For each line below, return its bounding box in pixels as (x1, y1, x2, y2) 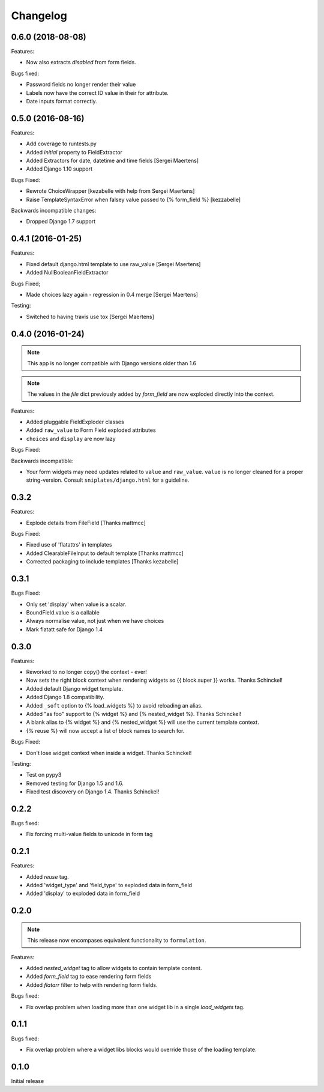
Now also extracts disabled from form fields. (26, 59, 136, 66)
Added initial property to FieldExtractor (26, 148, 123, 156)
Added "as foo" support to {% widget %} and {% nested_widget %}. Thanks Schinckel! (26, 710, 242, 717)
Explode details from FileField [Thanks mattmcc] (26, 519, 146, 526)
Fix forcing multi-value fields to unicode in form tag (26, 831, 153, 838)
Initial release (11, 1077, 44, 1084)
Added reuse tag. (26, 873, 69, 880)
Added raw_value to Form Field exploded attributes (26, 426, 156, 434)
